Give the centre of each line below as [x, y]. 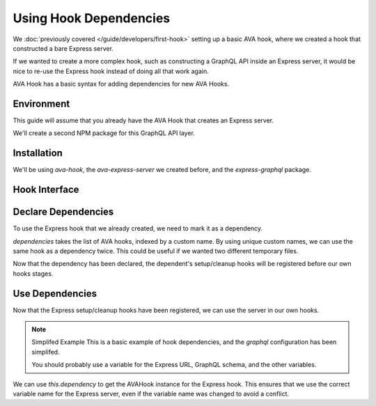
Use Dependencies [55, 294]
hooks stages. [33, 273]
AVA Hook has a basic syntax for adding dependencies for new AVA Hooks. [121, 84]
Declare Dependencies [63, 212]
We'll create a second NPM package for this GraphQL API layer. [104, 133]
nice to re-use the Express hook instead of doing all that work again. [111, 71]
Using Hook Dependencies [92, 18]
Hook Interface [46, 190]
